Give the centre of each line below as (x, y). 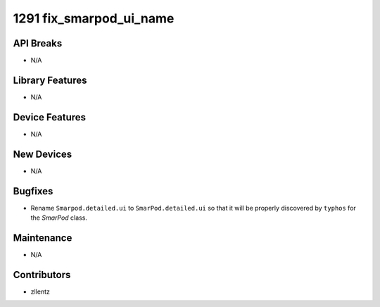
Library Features (50, 80)
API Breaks (38, 43)
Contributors (42, 275)
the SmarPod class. (59, 218)
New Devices (43, 154)
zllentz (40, 292)
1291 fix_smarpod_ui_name (94, 18)
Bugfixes (33, 191)
